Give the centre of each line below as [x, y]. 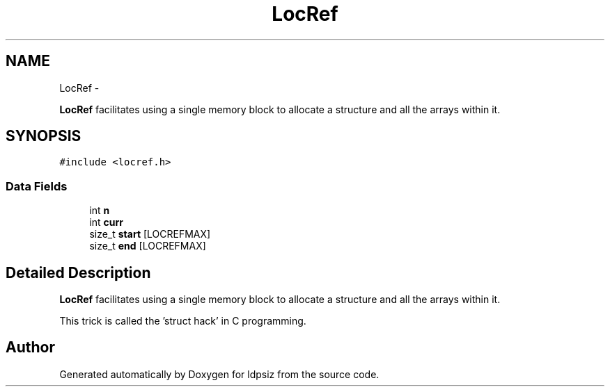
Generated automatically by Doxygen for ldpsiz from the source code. [219, 374]
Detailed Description [78, 272]
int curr [107, 222]
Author [30, 348]
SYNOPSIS [44, 136]
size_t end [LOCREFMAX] [148, 246]
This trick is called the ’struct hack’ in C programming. [183, 321]
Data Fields [37, 186]
